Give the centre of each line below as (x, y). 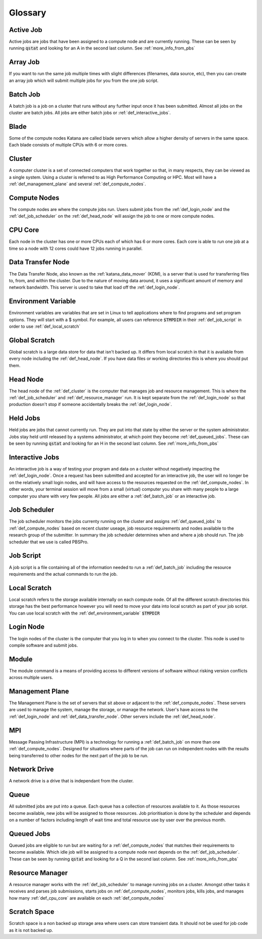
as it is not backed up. (31, 930)
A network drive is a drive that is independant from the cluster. (71, 781)
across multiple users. (31, 678)
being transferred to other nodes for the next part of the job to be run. (79, 755)
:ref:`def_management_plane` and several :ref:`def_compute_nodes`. (77, 184)
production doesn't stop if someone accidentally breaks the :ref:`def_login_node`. (90, 405)
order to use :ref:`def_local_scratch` (45, 326)
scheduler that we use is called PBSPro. (49, 542)
